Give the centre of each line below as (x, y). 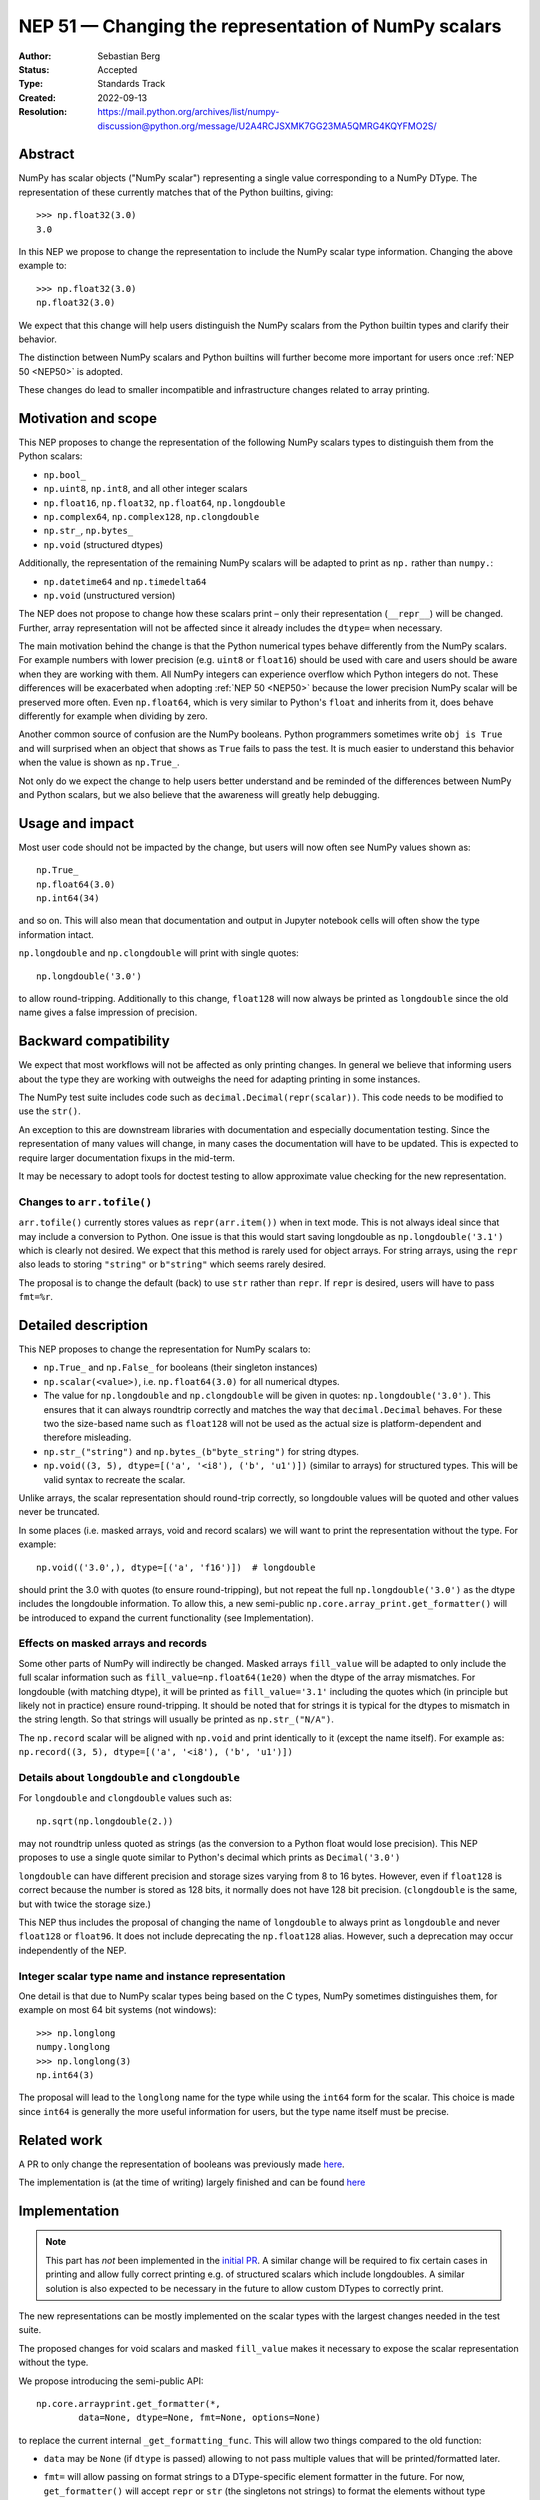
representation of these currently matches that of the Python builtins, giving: (176, 192)
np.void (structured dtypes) (103, 544)
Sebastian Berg (129, 56)
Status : (34, 69)
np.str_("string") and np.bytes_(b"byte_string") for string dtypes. (201, 1451)
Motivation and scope (87, 418)
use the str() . (49, 1111)
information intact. (56, 934)
